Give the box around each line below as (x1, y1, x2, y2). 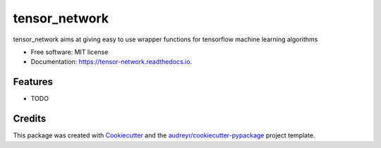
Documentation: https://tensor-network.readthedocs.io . (30, 58, 193, 66)
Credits (13, 113, 47, 125)
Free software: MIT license (30, 48, 109, 56)
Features (13, 76, 53, 88)
